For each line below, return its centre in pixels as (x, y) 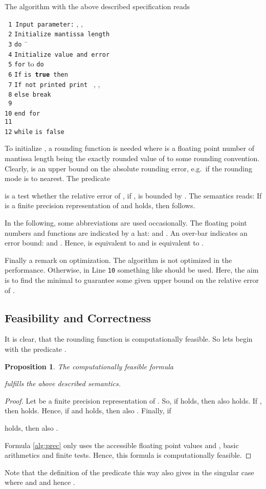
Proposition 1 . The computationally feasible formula (89, 366)
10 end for (23, 113)
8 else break (30, 95)
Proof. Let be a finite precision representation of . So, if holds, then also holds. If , (133, 400)
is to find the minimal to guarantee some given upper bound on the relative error (132, 280)
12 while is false (35, 132)
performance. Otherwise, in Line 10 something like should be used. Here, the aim (132, 270)
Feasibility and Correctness (78, 317)
